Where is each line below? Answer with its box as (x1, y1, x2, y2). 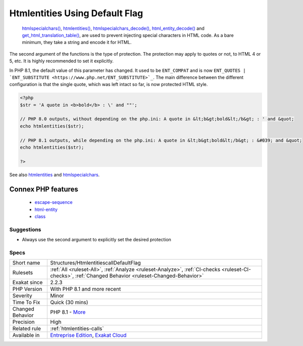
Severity (12, 292, 32, 299)
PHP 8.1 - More (50, 309, 86, 316)
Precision (12, 319, 35, 326)
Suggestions (9, 226, 41, 233)
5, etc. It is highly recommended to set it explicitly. (9, 58, 114, 64)
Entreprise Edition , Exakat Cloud (50, 332, 127, 339)
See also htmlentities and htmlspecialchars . (9, 171, 100, 178)
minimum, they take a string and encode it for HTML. (22, 39, 132, 46)
